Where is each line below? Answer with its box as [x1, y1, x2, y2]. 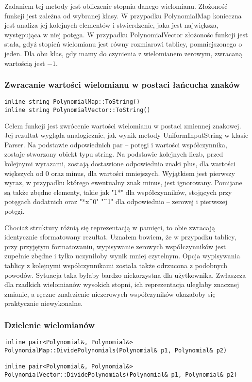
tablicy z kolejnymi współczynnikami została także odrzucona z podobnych [4, 260, 228, 270]
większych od [4, 168, 44, 178]
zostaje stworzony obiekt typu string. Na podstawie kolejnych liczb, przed [4, 149, 223, 159]
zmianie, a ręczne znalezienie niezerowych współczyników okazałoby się [4, 288, 216, 299]
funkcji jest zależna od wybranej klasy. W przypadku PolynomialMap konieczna [4, 10, 242, 20]
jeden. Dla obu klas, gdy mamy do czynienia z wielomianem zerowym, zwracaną [4, 48, 242, 58]
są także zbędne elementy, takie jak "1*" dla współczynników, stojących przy [4, 187, 232, 197]
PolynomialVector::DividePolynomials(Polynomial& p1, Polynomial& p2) [4, 371, 237, 378]
